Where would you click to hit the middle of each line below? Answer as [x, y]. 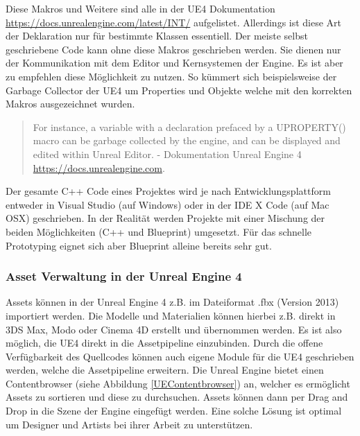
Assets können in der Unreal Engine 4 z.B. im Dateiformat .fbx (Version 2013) [172, 302]
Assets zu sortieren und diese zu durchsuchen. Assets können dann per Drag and [177, 397]
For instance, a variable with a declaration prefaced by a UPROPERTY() [189, 127]
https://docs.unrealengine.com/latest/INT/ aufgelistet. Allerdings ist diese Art [174, 22]
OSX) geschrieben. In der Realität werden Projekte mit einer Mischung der [165, 218]
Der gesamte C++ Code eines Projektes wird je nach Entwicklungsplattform [168, 191]
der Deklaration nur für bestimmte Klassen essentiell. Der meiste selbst [157, 36]
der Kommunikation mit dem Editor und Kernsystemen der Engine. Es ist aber [174, 63]
